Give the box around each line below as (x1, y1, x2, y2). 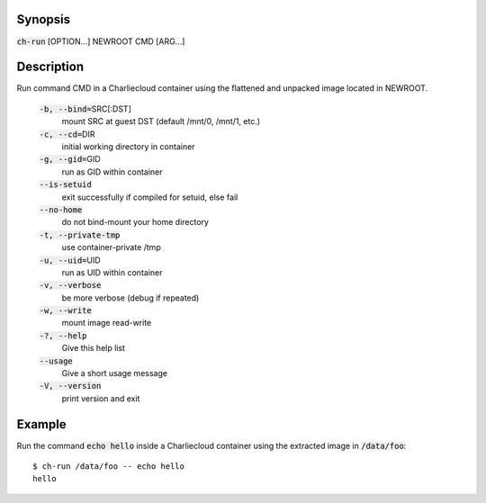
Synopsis (16, 12, 71, 27)
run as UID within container (61, 266, 163, 278)
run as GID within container (61, 166, 163, 177)
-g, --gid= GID (39, 154, 101, 165)
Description (16, 59, 85, 75)
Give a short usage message (61, 368, 168, 379)
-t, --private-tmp (39, 229, 121, 240)
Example (16, 417, 67, 432)
